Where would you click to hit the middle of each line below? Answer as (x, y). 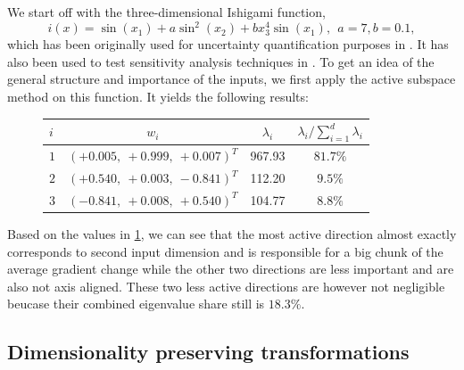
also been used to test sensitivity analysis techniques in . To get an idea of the (221, 61)
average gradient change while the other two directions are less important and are (231, 269)
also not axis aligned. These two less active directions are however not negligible (226, 286)
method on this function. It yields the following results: (158, 97)
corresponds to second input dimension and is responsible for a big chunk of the (225, 251)
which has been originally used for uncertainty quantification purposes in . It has (228, 44)
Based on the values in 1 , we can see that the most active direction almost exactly (232, 233)
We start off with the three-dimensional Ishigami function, (166, 12)
